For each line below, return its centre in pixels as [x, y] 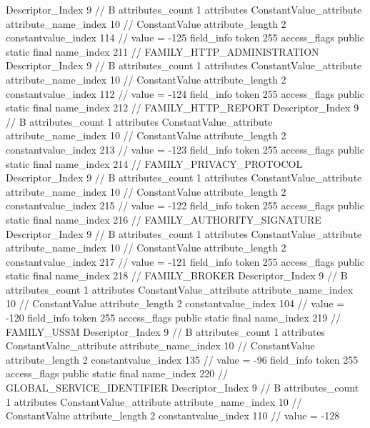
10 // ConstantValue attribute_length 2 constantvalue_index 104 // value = [175, 303]
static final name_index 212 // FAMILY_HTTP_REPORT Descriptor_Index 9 [182, 108]
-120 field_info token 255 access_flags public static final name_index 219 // [173, 318]
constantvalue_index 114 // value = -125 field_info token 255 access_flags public [185, 38]
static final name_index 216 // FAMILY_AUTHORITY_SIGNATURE [164, 219]
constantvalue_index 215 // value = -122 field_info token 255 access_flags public [185, 205]
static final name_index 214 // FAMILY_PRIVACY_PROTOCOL [154, 163]
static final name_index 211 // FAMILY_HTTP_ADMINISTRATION [162, 51]
